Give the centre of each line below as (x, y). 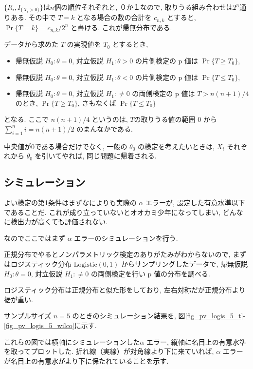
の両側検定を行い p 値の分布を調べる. (150, 273)
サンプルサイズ (28, 316)
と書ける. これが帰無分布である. (121, 27)
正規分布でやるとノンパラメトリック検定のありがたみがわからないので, (117, 254)
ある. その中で (33, 17)
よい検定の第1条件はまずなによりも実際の (70, 203)
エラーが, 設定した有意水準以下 (195, 203)
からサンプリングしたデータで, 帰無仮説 (184, 264)
